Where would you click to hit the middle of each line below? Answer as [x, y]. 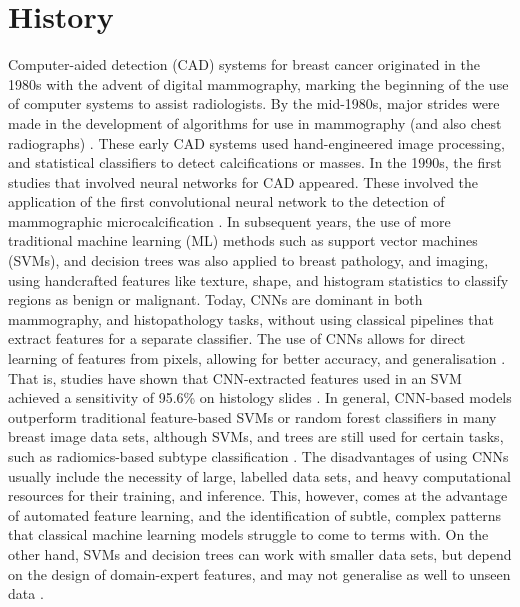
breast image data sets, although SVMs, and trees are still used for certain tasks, [256, 436]
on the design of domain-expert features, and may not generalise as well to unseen [259, 573]
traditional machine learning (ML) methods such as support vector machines [243, 240]
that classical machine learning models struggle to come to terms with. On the [248, 534]
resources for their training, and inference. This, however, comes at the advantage [258, 495]
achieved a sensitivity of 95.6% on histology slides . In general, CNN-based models [260, 397]
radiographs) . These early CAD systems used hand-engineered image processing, [256, 142]
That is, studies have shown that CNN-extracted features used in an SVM [235, 377]
